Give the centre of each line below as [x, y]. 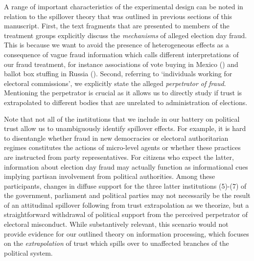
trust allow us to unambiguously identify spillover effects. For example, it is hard [125, 128]
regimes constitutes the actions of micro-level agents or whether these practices [122, 147]
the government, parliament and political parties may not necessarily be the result [127, 195]
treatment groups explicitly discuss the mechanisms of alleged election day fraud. [126, 35]
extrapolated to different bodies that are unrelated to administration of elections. [126, 102]
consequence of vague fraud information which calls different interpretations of [121, 54]
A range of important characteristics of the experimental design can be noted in [124, 6]
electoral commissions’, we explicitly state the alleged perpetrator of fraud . [115, 83]
